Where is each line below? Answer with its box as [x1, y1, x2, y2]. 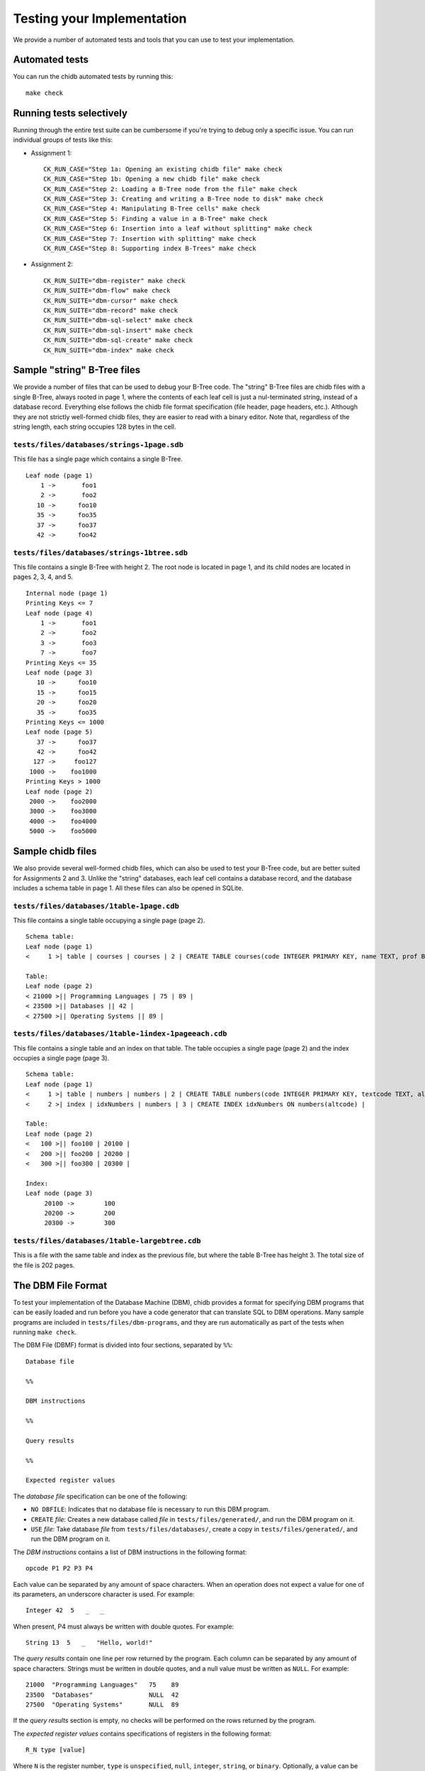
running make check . [13, 1328, 77, 1336]
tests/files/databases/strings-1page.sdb [13, 440, 184, 449]
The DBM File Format [13, 1279, 108, 1291]
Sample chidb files [13, 845, 97, 857]
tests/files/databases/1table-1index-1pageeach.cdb [13, 1029, 227, 1039]
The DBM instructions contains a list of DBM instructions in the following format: [13, 1548, 247, 1556]
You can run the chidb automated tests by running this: [13, 72, 174, 81]
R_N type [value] [25, 1746, 86, 1754]
